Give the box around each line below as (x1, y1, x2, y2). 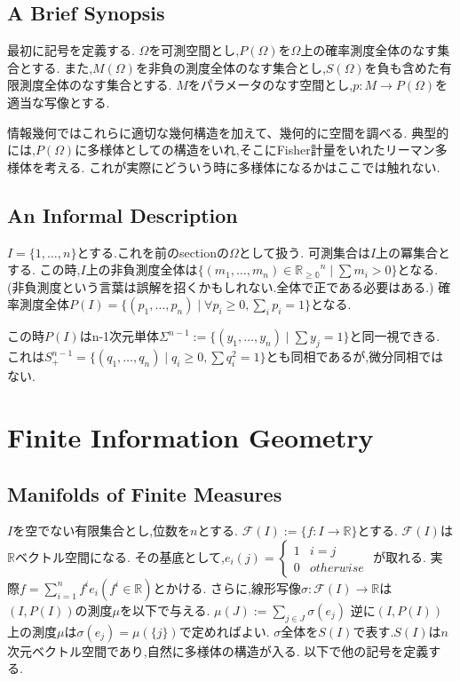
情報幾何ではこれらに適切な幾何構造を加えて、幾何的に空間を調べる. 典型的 (7, 123, 449, 141)
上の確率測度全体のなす (300, 41, 438, 59)
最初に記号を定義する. (7, 41, 135, 59)
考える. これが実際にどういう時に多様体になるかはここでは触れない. (44, 157, 440, 176)
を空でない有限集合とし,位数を (12, 521, 191, 540)
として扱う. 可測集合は (238, 242, 370, 261)
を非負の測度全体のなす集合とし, (135, 58, 326, 76)
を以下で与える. (119, 600, 210, 619)
